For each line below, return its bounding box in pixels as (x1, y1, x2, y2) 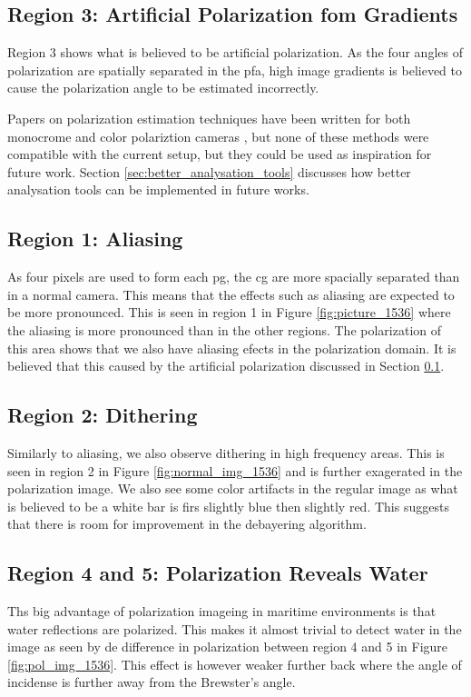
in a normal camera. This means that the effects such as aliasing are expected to (7, 284, 455, 304)
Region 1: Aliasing (7, 224, 183, 253)
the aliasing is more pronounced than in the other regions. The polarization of (7, 320, 442, 339)
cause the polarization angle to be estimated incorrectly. (7, 78, 319, 97)
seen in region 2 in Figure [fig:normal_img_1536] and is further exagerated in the (7, 461, 463, 480)
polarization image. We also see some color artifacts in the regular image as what (7, 479, 458, 498)
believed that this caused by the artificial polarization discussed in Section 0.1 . (7, 356, 445, 375)
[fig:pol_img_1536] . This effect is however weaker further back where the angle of (7, 654, 462, 673)
